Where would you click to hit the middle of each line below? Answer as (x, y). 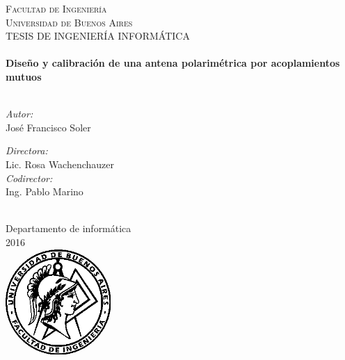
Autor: (19, 114)
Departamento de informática (69, 228)
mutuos (24, 76)
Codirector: (29, 178)
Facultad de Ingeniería (56, 8)
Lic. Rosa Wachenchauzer (60, 164)
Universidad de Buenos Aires (69, 22)
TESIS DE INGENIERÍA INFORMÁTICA (98, 36)
